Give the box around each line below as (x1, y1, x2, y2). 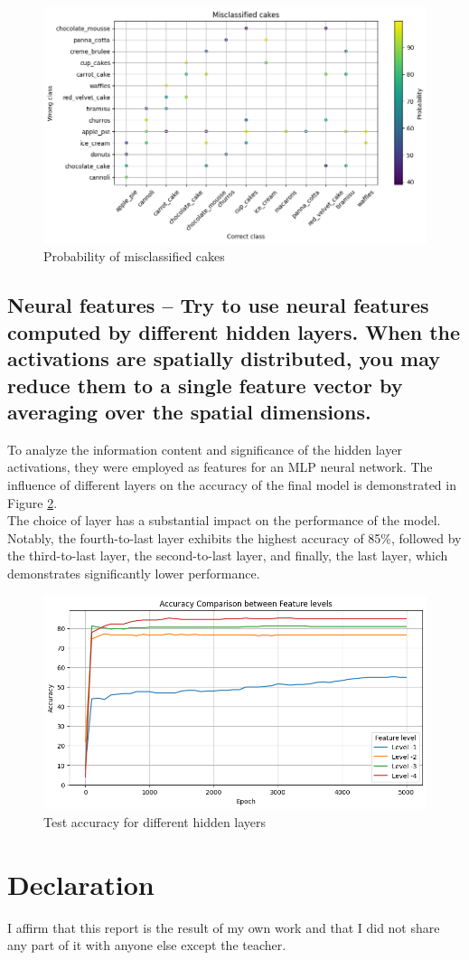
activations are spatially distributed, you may (7, 344, 441, 372)
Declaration (7, 865, 155, 902)
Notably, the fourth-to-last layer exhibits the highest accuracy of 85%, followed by (7, 528, 462, 547)
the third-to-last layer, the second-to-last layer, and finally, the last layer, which (7, 546, 448, 565)
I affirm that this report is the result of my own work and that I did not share (7, 918, 440, 936)
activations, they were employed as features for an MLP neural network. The (7, 457, 433, 476)
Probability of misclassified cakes (43, 247, 225, 266)
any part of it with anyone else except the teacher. (7, 936, 286, 955)
